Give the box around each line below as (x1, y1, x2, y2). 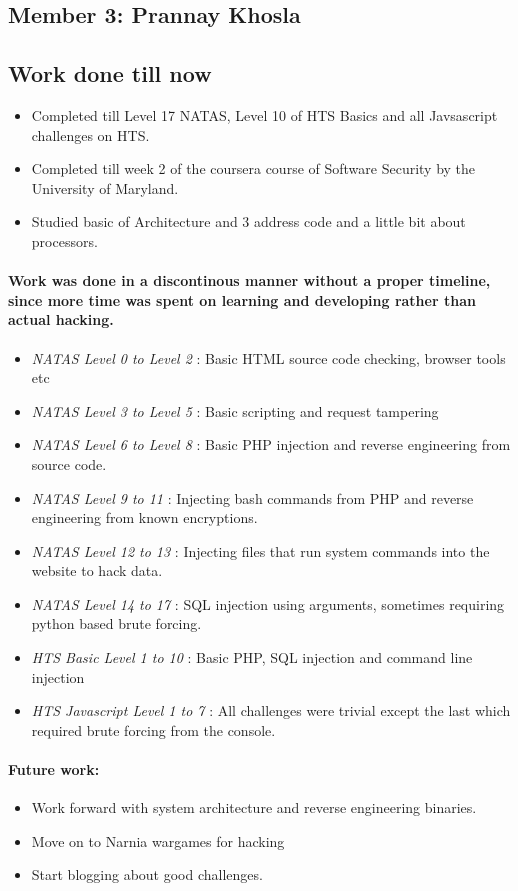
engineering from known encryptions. (31, 507, 258, 528)
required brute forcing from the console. (31, 719, 276, 740)
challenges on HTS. (31, 124, 150, 145)
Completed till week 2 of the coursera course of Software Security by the (31, 158, 476, 179)
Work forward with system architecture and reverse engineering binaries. (31, 797, 477, 818)
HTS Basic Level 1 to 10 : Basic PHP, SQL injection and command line (31, 647, 473, 668)
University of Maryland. (31, 177, 179, 198)
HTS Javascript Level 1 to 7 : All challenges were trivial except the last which (31, 700, 511, 721)
